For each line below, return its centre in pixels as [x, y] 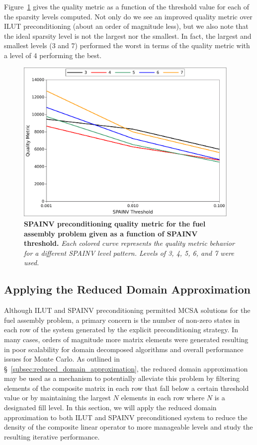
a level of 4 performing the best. [53, 55]
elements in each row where [163, 398]
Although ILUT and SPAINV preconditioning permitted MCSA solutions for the [127, 310]
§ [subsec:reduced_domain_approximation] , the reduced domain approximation [126, 368]
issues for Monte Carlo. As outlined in [62, 359]
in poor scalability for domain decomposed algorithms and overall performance [124, 349]
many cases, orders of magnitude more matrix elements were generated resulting [126, 339]
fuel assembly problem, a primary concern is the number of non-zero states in [122, 320]
